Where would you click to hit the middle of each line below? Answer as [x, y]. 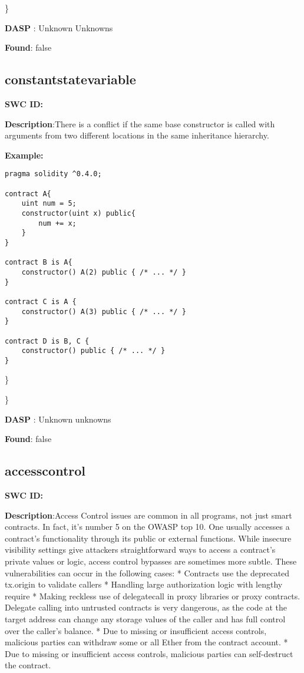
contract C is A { [41, 301]
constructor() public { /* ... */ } [93, 351]
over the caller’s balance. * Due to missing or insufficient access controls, [136, 630]
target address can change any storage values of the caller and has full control [145, 619]
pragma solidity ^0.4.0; [53, 174]
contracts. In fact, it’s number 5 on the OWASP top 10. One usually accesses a [147, 527]
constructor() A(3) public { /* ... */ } [104, 311]
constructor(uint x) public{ [78, 213]
